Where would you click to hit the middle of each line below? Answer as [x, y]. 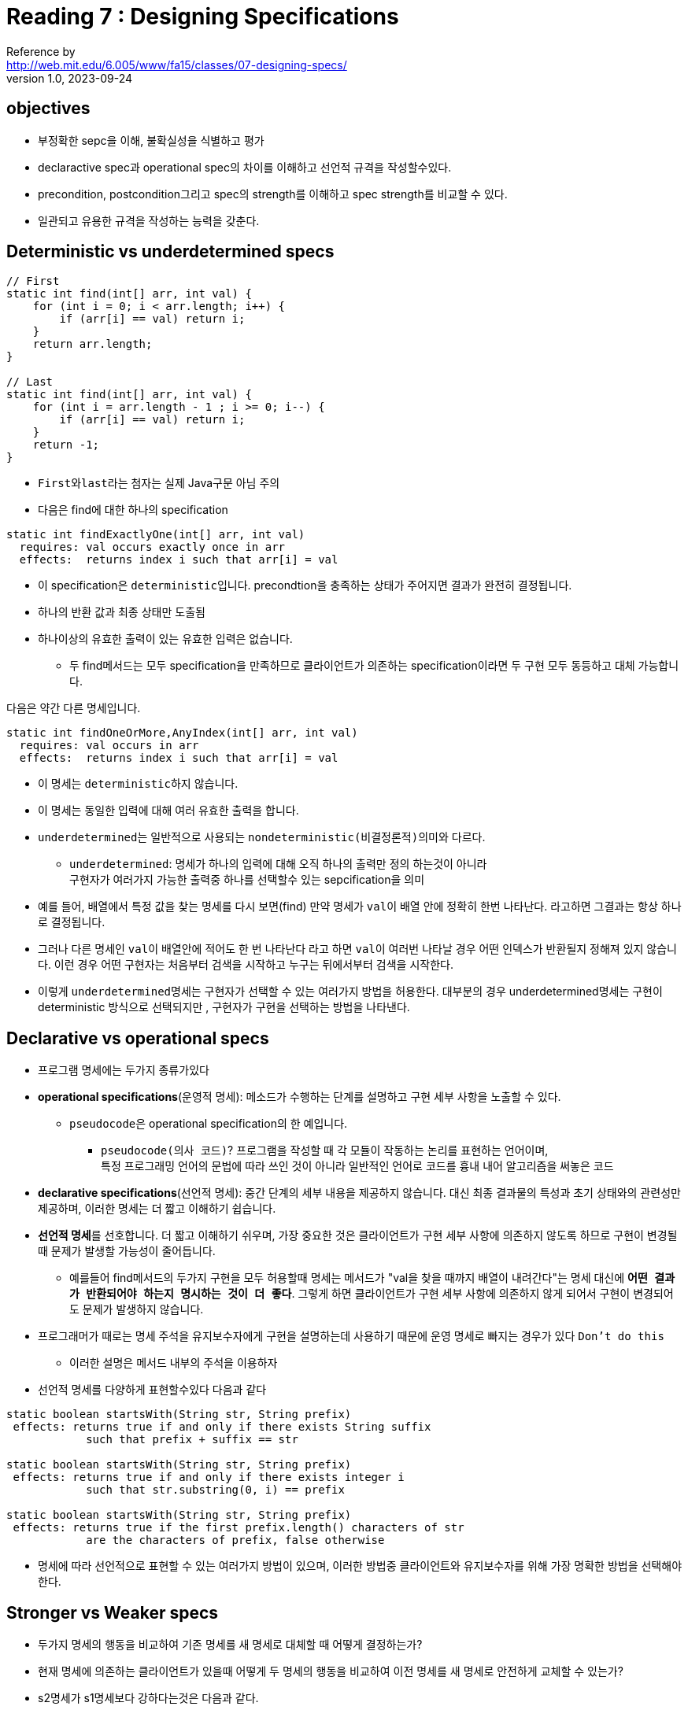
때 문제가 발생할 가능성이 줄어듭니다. [127, 1251]
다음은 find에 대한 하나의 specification [133, 510]
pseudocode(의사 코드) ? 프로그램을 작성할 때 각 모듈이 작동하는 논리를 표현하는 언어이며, [325, 1150]
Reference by [41, 51]
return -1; [66, 445]
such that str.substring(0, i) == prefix [215, 1490]
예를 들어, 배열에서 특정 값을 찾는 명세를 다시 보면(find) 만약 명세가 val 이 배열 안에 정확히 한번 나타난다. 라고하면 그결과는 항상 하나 [360, 907]
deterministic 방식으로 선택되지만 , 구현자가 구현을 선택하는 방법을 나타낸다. [224, 1007]
